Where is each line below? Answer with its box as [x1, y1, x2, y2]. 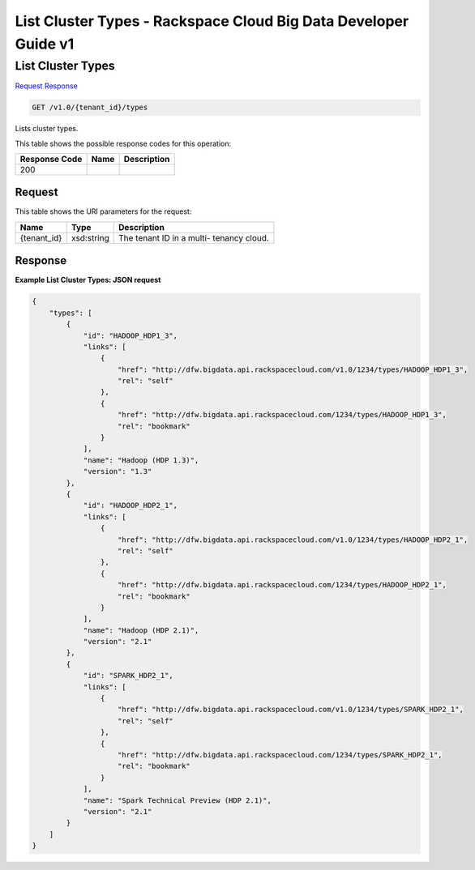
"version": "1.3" [83, 467, 152, 476]
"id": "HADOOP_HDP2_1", [83, 501, 178, 510]
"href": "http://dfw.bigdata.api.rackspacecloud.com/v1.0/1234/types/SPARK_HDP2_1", [118, 705, 464, 714]
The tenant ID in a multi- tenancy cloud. [118, 232, 269, 243]
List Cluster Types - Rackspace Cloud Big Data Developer [15, 12, 409, 30]
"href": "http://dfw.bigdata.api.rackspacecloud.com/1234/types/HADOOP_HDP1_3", [118, 410, 447, 420]
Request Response [15, 81, 79, 91]
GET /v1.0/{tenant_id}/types [32, 103, 148, 113]
